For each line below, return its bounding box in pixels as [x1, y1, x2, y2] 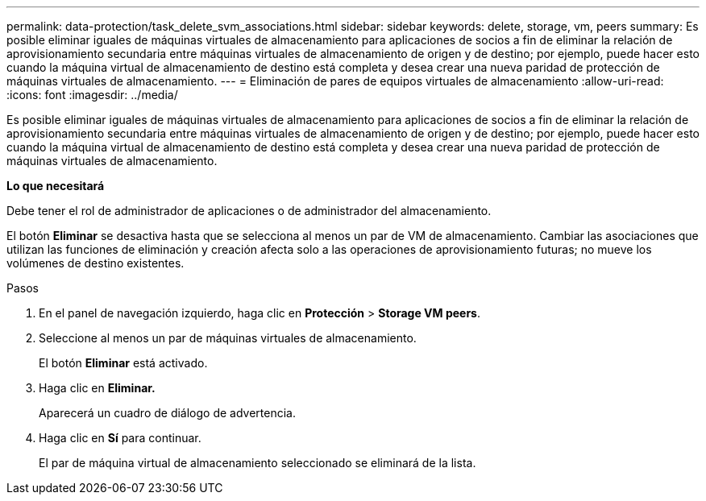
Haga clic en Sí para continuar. [39, 431, 201, 445]
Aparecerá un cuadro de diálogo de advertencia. [39, 406, 297, 420]
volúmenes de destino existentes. [6, 256, 185, 270]
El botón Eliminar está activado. [39, 356, 208, 370]
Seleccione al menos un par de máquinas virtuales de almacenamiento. [39, 331, 417, 345]
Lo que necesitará [6, 179, 105, 193]
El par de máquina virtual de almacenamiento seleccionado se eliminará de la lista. [39, 456, 476, 470]
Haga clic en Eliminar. [39, 381, 156, 395]
